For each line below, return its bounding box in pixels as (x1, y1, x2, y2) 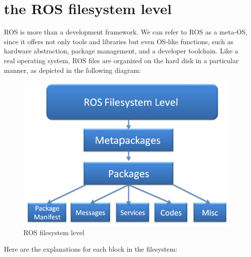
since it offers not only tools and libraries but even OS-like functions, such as (4, 36, 233, 46)
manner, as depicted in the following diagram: (4, 65, 141, 75)
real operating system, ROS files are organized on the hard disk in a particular (4, 55, 239, 65)
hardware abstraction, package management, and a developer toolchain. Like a (4, 46, 238, 56)
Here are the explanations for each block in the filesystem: (4, 243, 177, 254)
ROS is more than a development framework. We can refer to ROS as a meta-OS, (4, 27, 248, 37)
